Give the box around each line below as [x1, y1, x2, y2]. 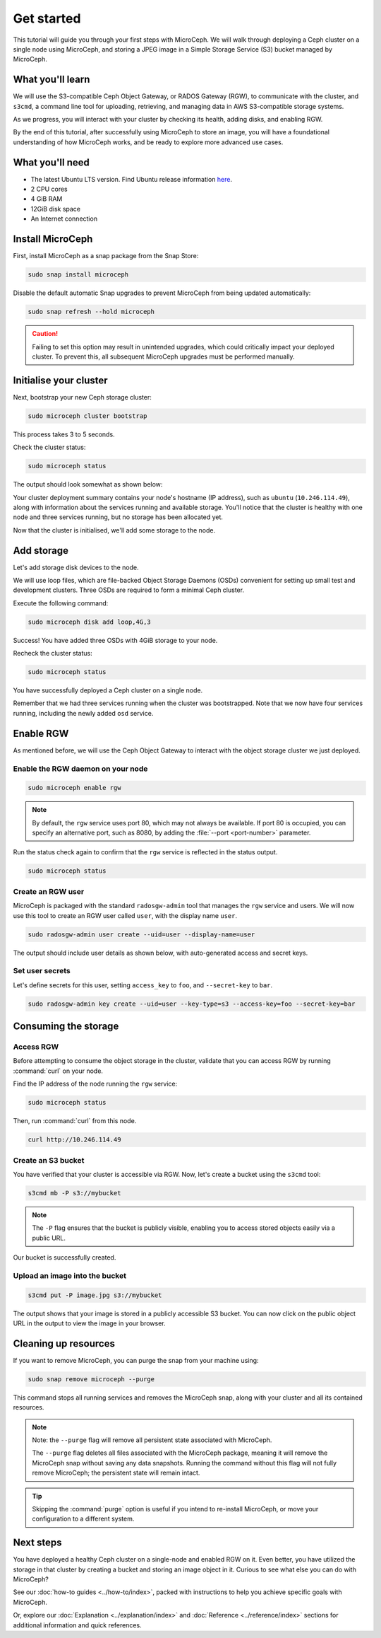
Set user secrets [13, 966, 71, 976]
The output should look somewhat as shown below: [13, 480, 163, 489]
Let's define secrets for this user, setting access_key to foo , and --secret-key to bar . [13, 980, 273, 989]
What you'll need [13, 156, 90, 168]
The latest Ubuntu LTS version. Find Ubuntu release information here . [30, 175, 233, 183]
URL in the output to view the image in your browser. [13, 1319, 166, 1328]
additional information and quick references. [13, 1620, 142, 1630]
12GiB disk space [30, 204, 81, 213]
